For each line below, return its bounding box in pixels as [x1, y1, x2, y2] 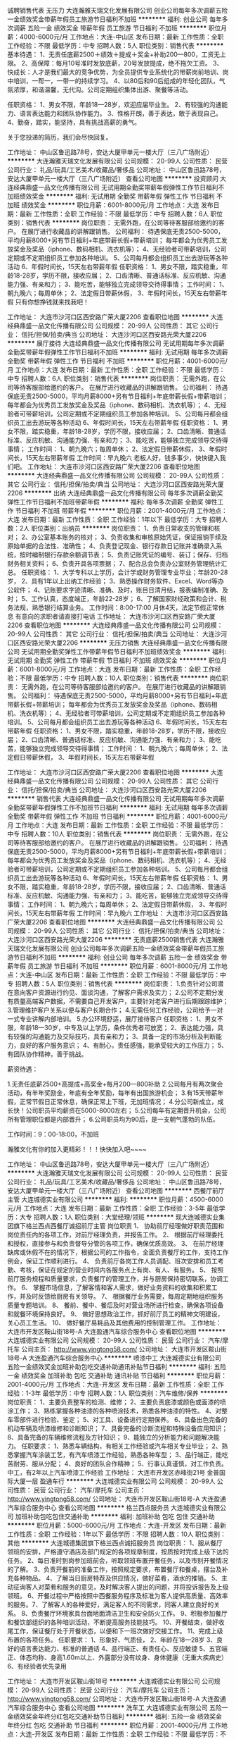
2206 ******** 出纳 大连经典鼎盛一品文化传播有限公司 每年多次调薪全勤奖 [7, 489, 223, 497]
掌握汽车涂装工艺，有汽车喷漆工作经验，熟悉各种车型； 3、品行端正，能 [13, 1451, 223, 1459]
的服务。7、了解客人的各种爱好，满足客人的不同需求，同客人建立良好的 [7, 1600, 214, 1609]
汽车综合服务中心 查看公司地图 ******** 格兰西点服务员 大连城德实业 [7, 1504, 209, 1511]
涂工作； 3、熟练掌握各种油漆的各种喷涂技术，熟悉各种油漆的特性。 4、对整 [7, 1406, 228, 1415]
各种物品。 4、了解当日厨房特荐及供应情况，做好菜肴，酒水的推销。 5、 [13, 1574, 222, 1582]
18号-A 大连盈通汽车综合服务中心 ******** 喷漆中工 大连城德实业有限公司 [7, 1354, 221, 1362]
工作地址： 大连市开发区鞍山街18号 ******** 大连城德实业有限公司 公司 [7, 1677, 214, 1685]
